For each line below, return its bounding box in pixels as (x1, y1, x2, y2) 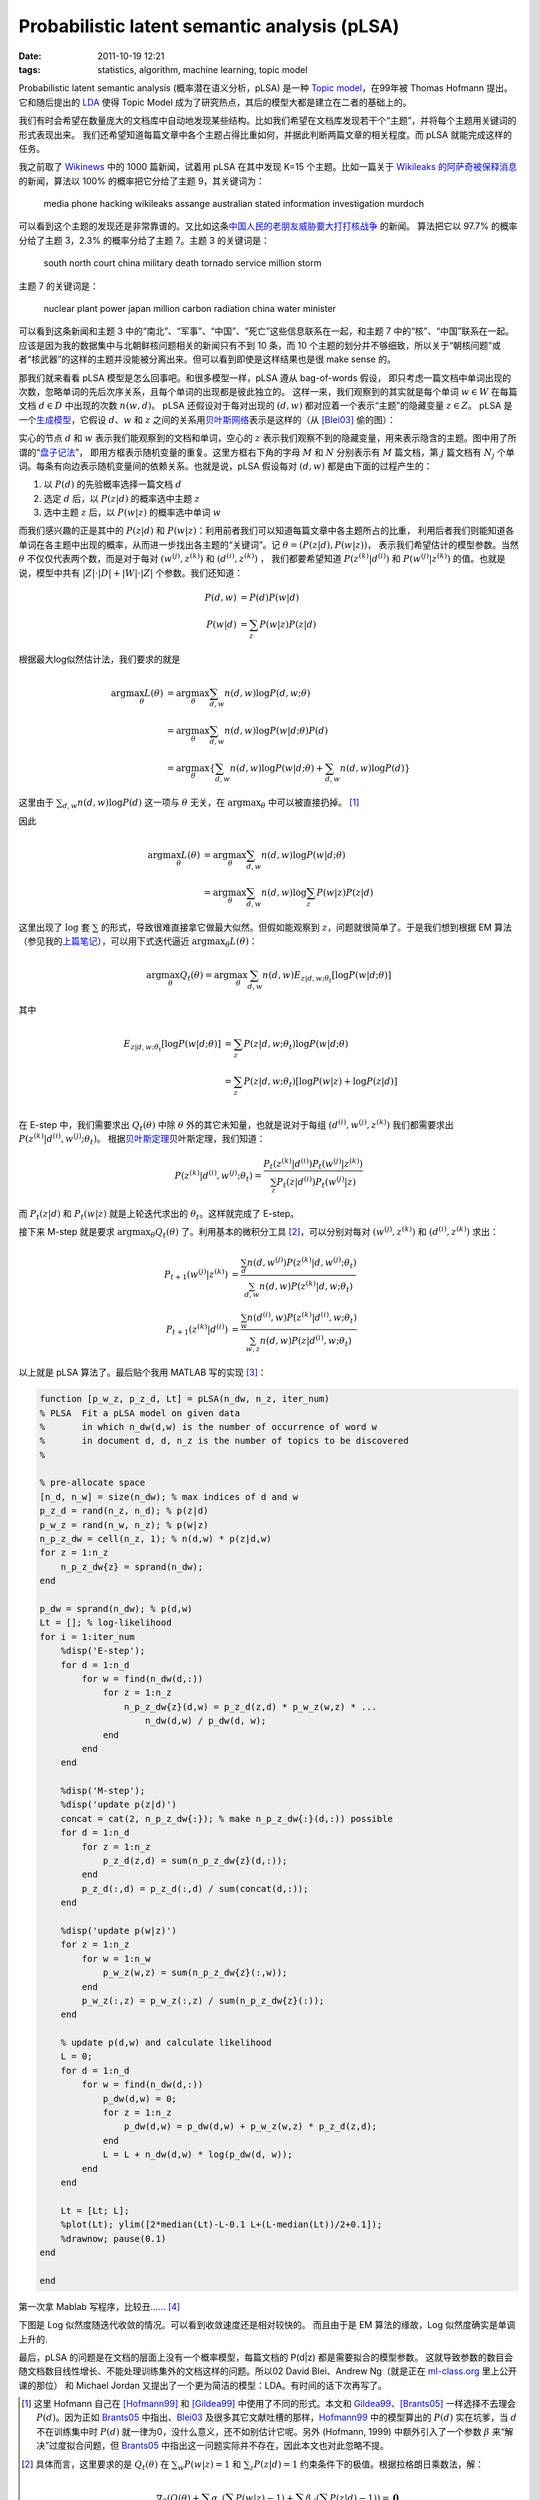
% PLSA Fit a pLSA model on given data (39, 1407, 240, 1419)
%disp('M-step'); (60, 1785, 146, 1797)
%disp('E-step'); (60, 1645, 146, 1657)
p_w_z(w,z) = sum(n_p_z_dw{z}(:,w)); (102, 1967, 288, 1979)
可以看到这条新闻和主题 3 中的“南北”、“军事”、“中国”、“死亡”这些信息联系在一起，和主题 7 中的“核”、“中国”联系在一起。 (18, 325, 515, 337)
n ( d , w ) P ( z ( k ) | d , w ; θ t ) (258, 1279, 354, 1294)
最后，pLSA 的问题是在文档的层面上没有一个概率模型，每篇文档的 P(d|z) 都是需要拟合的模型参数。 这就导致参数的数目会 (18, 2351, 514, 2363)
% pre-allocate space (39, 1477, 146, 1489)
